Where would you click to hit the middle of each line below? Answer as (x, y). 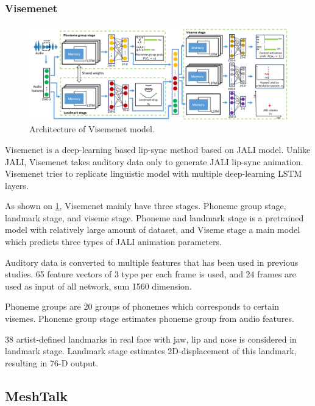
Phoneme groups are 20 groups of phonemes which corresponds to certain (142, 306)
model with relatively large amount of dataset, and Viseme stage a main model (153, 230)
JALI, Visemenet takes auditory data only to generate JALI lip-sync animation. (154, 161)
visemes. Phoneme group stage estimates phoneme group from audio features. (150, 319)
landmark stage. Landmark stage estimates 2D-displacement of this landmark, (151, 351)
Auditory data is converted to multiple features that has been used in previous (152, 262)
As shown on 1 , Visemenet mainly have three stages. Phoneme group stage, (146, 206)
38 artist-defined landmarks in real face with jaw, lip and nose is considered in (151, 339)
